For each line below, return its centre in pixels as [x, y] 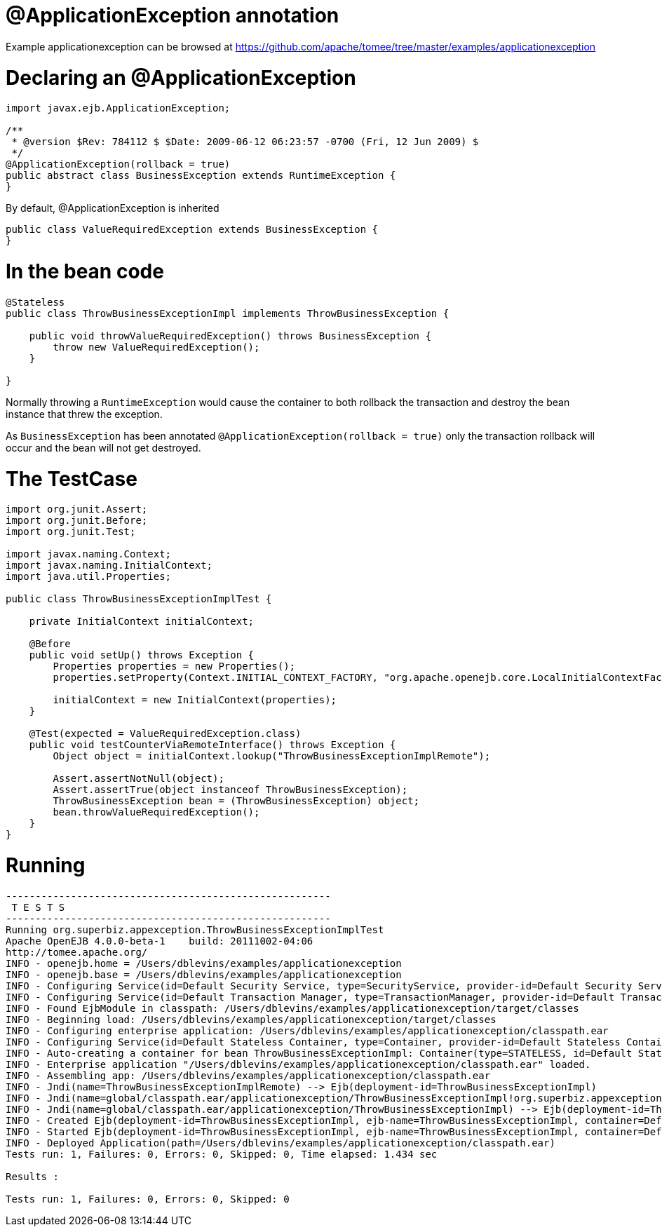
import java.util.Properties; [89, 577]
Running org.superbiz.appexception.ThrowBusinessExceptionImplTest [195, 929]
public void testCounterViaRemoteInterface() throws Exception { [212, 745]
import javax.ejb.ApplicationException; [118, 108]
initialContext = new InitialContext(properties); [195, 700]
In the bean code [85, 271]
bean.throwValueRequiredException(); [156, 812]
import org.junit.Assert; [77, 509]
